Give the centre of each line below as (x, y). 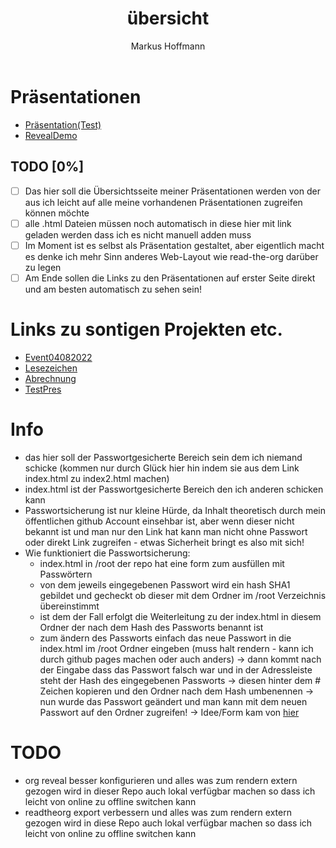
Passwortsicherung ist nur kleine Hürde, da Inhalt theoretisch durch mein (175, 510)
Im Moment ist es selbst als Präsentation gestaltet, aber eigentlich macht (174, 245)
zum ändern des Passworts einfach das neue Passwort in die (165, 638)
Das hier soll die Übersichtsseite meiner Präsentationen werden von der (172, 191)
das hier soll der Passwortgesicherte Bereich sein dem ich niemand (163, 457)
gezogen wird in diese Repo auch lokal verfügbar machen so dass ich (168, 823)
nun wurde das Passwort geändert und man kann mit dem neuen (173, 701)
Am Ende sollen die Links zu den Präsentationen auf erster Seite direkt (170, 278)
